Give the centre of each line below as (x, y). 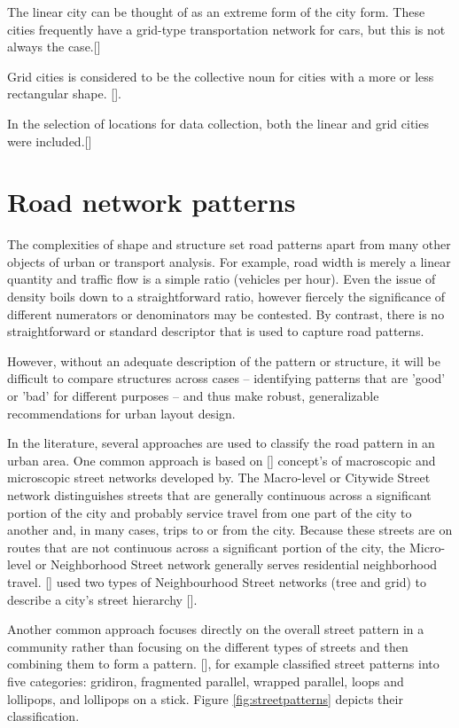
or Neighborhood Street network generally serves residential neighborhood (236, 564)
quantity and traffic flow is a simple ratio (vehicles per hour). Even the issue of (222, 279)
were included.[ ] (50, 141)
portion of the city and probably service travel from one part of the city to (210, 512)
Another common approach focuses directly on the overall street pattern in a (216, 629)
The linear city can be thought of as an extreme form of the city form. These (216, 12)
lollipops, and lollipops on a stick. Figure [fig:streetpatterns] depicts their (205, 698)
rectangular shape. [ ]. (64, 94)
